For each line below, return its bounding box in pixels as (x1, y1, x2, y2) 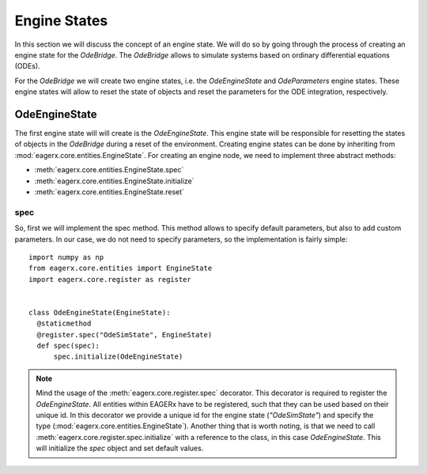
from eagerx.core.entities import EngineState (28, 264, 213, 273)
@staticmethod (36, 319, 92, 328)
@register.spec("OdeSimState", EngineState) (36, 330, 213, 339)
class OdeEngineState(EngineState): (28, 308, 171, 317)
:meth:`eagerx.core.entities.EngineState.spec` (34, 165, 184, 175)
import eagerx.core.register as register (28, 275, 191, 284)
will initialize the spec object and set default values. (36, 443, 204, 453)
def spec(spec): (36, 341, 100, 351)
